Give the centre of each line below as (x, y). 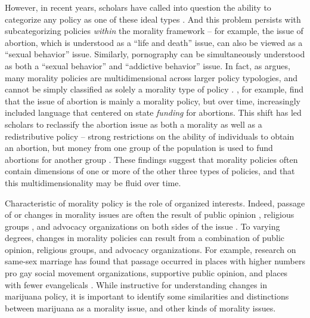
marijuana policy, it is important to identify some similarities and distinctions (147, 296)
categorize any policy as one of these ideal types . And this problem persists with (153, 19)
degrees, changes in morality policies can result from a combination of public (145, 238)
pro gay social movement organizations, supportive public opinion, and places (146, 273)
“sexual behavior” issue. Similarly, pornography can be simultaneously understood (155, 54)
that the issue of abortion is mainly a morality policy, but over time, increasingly (153, 101)
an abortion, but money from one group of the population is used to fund (139, 148)
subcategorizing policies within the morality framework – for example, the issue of (154, 31)
